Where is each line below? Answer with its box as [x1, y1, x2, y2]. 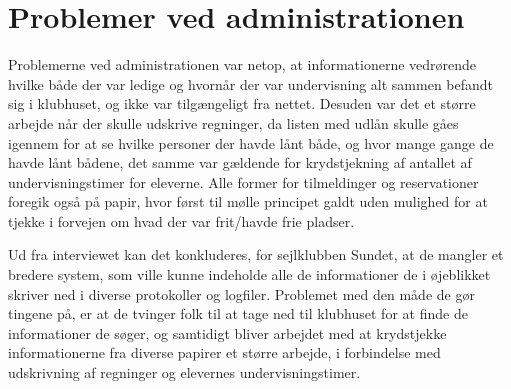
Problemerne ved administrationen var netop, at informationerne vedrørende [8, 54, 477, 75]
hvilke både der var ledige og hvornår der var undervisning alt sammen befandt [8, 73, 494, 94]
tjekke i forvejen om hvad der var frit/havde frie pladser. [8, 210, 355, 231]
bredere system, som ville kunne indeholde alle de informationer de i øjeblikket [8, 264, 491, 285]
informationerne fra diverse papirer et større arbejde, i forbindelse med [8, 342, 441, 363]
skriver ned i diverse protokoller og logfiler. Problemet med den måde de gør [8, 283, 475, 304]
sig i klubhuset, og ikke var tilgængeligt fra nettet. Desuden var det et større [8, 93, 476, 114]
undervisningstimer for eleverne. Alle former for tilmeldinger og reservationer [8, 171, 479, 192]
